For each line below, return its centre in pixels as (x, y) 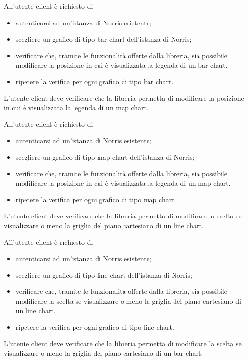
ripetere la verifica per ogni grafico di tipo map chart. (96, 199)
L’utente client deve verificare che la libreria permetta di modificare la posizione (124, 98)
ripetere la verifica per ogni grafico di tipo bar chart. (94, 81)
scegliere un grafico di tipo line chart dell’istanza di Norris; (104, 275)
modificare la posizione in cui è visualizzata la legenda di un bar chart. (122, 65)
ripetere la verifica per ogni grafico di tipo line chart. (95, 327)
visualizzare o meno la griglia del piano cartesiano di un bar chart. (104, 353)
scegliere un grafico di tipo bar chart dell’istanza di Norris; (103, 39)
